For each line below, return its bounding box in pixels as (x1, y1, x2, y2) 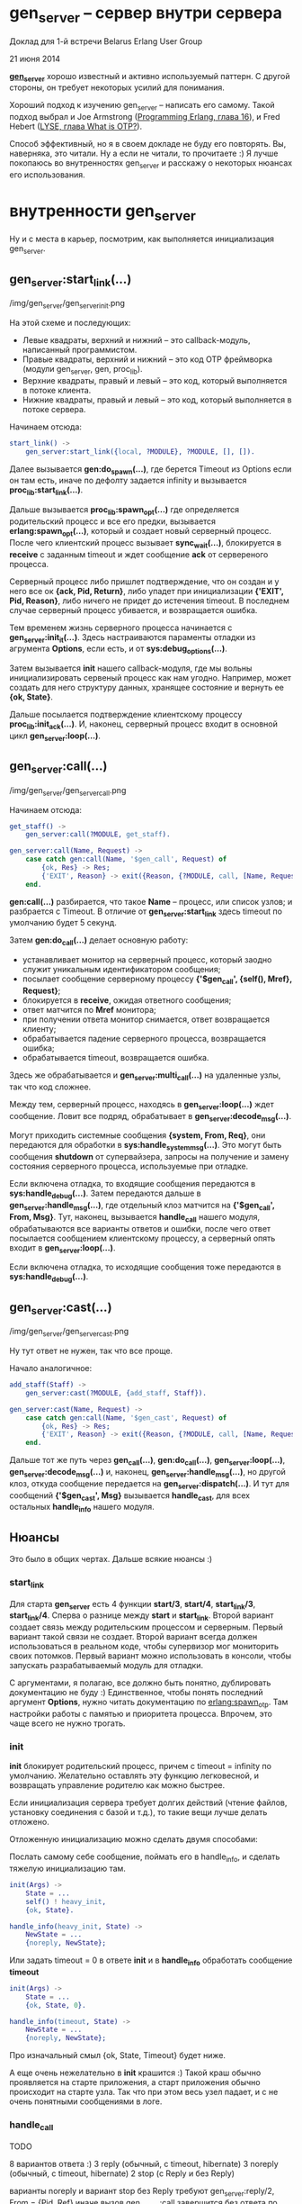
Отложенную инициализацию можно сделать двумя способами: (9, 1834, 258, 1845)
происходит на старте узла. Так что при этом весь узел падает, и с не (9, 2087, 279, 2098)
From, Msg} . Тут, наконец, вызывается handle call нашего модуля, (9, 1211, 261, 1224)
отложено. (9, 1817, 49, 1828)
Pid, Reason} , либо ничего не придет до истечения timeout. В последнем (9, 595, 290, 606)
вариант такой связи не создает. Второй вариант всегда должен (9, 1631, 258, 1642)
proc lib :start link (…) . (9, 484, 84, 498)
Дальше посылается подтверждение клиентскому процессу (9, 709, 243, 720)
